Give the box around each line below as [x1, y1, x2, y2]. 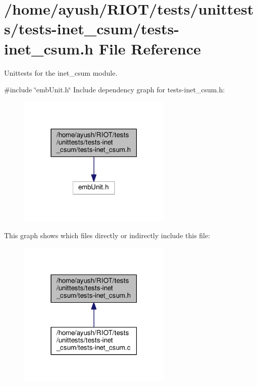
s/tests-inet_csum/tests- [4, 18, 179, 39]
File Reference [98, 38, 201, 59]
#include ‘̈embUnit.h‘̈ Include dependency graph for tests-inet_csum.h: [4, 84, 225, 95]
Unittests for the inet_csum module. [4, 67, 118, 78]
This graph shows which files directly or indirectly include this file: [4, 230, 211, 241]
